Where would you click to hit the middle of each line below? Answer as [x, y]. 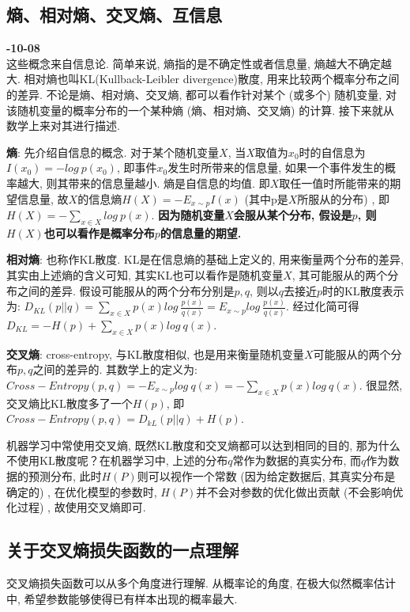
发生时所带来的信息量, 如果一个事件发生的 [276, 167]
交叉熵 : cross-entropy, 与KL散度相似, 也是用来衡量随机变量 [155, 354]
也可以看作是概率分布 [99, 232]
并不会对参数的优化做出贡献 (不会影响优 [300, 491]
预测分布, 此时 [65, 475]
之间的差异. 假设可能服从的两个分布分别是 [126, 290]
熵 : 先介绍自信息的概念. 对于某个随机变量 [113, 152]
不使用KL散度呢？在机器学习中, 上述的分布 [117, 460]
